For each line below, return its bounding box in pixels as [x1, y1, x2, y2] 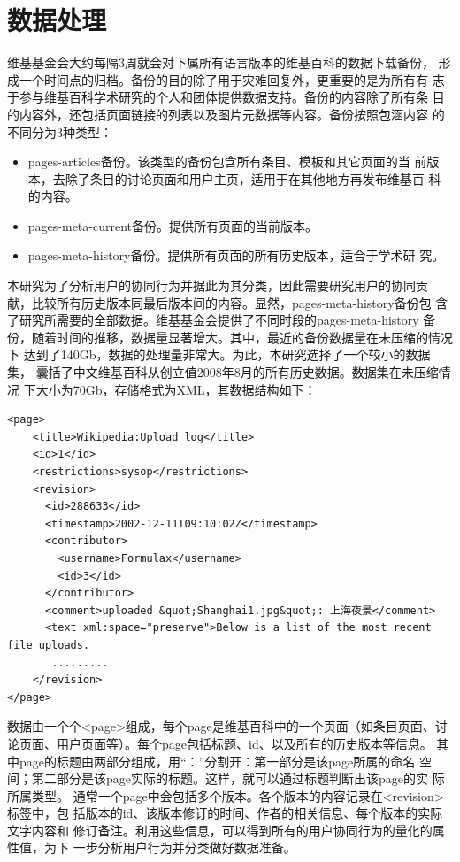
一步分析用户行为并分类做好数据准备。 [73, 838, 296, 857]
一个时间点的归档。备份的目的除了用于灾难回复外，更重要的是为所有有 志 [19, 70, 445, 89]
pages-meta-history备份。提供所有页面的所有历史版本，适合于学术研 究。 [27, 246, 445, 265]
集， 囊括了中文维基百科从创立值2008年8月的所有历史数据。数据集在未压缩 [7, 363, 439, 381]
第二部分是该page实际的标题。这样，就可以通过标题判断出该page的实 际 [31, 769, 445, 788]
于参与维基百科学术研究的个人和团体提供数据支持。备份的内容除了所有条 [7, 88, 428, 106]
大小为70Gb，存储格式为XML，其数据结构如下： [35, 380, 317, 398]
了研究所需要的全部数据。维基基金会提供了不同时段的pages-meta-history [7, 311, 419, 329]
